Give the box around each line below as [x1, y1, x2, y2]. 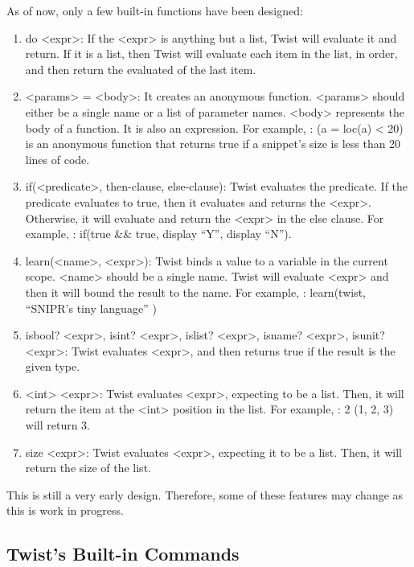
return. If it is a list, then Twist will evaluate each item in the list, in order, [25, 45, 398, 62]
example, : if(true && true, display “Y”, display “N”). [25, 225, 292, 242]
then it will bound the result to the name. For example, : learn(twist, [25, 283, 367, 300]
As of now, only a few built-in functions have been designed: [6, 2, 303, 18]
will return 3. [25, 417, 91, 433]
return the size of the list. [25, 459, 151, 476]
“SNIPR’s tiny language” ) [25, 299, 157, 316]
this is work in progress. [6, 502, 124, 519]
